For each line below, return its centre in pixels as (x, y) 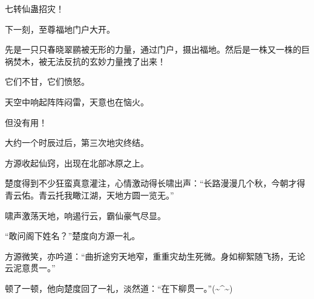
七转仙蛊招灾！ (34, 8)
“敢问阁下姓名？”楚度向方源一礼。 (73, 236)
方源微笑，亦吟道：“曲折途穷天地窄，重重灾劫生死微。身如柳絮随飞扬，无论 (155, 256)
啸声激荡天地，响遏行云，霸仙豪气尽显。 (85, 215)
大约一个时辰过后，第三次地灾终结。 (77, 143)
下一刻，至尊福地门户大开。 (60, 29)
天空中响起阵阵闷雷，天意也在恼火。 (77, 101)
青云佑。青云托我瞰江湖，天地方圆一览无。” (90, 195)
